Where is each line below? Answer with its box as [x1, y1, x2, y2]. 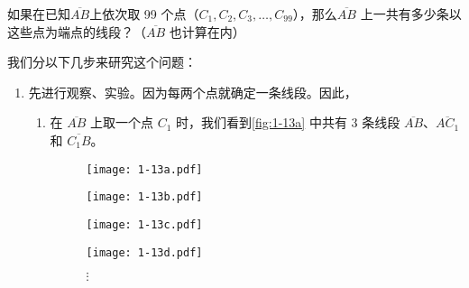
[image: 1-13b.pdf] [86, 190, 203, 204]
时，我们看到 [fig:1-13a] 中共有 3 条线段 [176, 113, 400, 132]
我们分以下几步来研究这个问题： [7, 52, 197, 71]
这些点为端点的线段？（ [7, 22, 146, 41]
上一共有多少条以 [360, 5, 462, 23]
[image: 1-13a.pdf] [86, 163, 203, 176]
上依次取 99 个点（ [89, 5, 199, 23]
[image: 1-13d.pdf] [86, 246, 203, 259]
